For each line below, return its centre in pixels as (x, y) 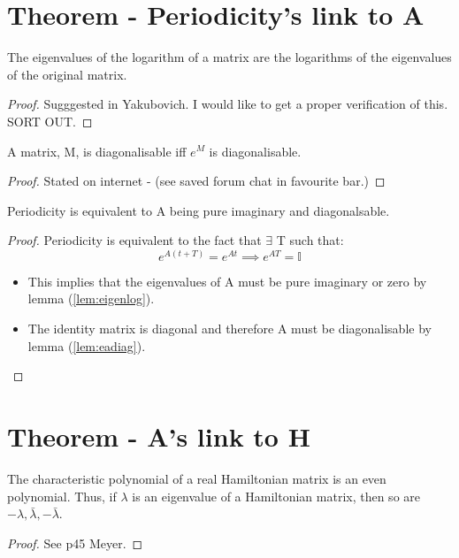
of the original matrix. (67, 74)
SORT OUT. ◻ (50, 121)
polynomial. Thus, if (62, 496)
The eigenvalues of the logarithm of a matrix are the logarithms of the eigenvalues (229, 57)
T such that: (310, 240)
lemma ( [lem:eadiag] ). (87, 345)
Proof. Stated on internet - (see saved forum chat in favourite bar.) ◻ (196, 181)
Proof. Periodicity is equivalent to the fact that (134, 240)
